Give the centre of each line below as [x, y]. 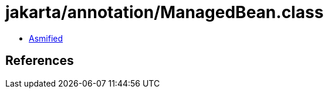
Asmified [46, 38]
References [40, 61]
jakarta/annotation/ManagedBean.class [165, 12]
